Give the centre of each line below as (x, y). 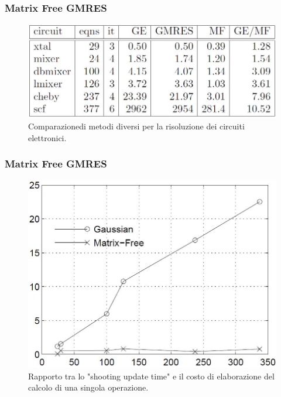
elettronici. (47, 137)
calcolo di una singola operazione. (88, 387)
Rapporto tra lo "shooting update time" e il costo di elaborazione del (151, 376)
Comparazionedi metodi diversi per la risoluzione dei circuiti (136, 126)
